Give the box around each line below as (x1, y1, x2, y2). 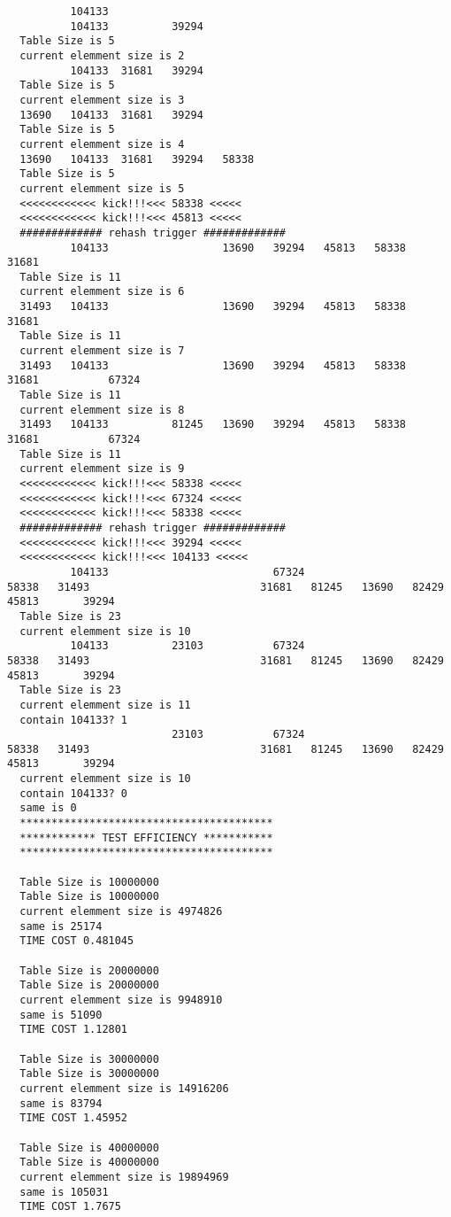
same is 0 (19, 802, 77, 815)
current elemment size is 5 (19, 182, 185, 195)
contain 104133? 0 (19, 787, 128, 800)
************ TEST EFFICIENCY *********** (19, 831, 273, 844)
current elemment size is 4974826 (19, 905, 223, 919)
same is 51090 (19, 1008, 103, 1021)
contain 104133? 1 (19, 713, 128, 726)
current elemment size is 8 (19, 403, 185, 416)
